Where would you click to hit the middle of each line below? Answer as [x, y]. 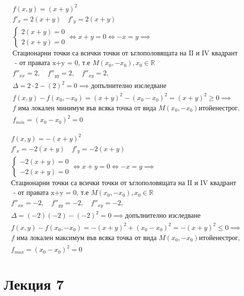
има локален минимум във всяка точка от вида [87, 108]
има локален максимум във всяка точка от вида [87, 238]
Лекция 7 [34, 284]
